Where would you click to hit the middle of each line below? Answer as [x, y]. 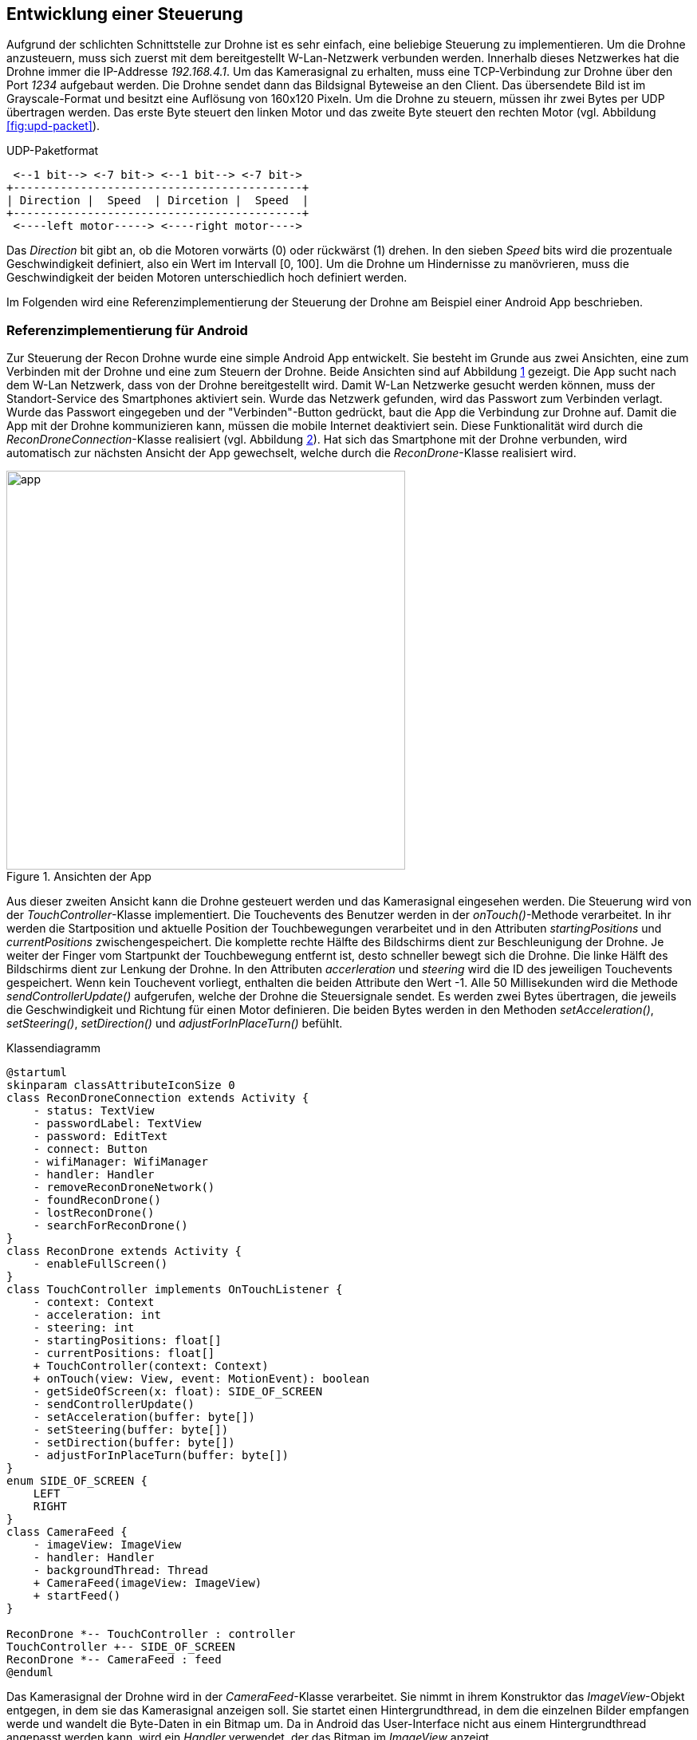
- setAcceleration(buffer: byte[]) [144, 1417]
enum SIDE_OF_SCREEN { [77, 1481]
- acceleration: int [97, 1315]
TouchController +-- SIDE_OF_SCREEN [121, 1647]
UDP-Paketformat [53, 151]
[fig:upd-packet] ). [53, 126]
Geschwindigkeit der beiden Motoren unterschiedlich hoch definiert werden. [207, 278]
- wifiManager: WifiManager [120, 1162]
